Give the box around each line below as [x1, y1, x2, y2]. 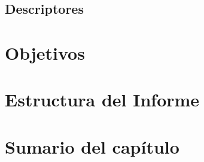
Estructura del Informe [5, 87, 200, 112]
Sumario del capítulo [5, 134, 179, 158]
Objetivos [5, 40, 85, 65]
